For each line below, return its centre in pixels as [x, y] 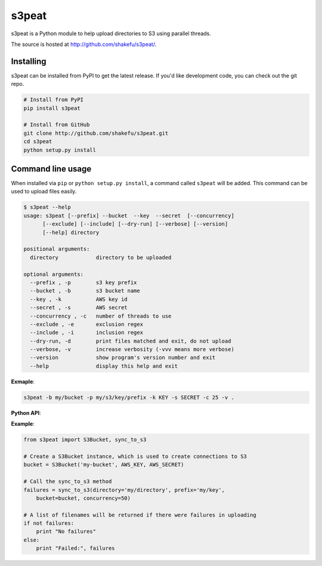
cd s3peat [38, 141]
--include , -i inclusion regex [86, 333]
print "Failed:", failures [76, 548]
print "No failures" [66, 532]
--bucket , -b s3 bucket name [85, 291]
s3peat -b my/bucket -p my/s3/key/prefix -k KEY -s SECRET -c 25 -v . [129, 397]
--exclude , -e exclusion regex [86, 324]
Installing [29, 61]
